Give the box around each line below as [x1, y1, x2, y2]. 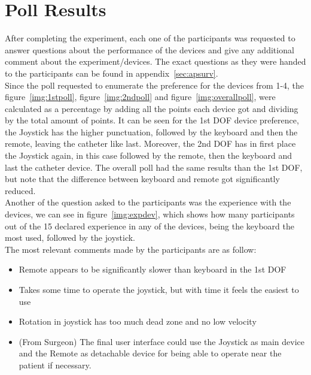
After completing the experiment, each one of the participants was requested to [5, 32, 295, 44]
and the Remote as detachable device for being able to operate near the [19, 347, 282, 359]
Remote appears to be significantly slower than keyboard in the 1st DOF [19, 263, 286, 276]
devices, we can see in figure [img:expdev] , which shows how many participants [5, 208, 295, 220]
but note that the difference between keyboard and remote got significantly [5, 173, 280, 185]
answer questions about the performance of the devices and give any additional [5, 43, 294, 56]
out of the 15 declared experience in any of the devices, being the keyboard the [5, 219, 294, 232]
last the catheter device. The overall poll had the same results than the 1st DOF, [5, 161, 303, 173]
